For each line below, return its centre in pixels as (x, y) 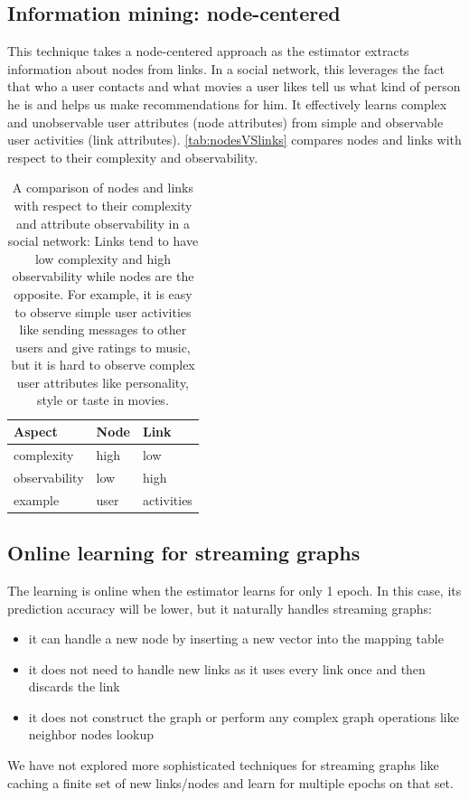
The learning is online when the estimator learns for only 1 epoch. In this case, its (234, 590)
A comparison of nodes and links (103, 188)
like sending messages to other (103, 329)
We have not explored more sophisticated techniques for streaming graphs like (223, 765)
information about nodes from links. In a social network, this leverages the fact (226, 68)
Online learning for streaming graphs (184, 553)
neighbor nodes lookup (91, 734)
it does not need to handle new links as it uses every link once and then (227, 668)
